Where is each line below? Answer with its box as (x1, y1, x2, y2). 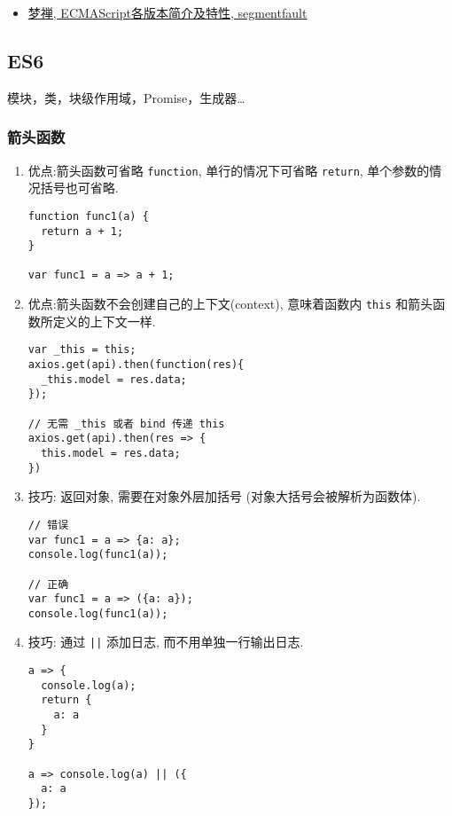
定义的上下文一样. (52, 311, 156, 330)
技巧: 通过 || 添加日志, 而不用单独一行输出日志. (27, 632, 304, 651)
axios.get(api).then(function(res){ (27, 358, 245, 372)
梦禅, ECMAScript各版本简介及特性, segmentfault (27, 4, 308, 21)
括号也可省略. (40, 178, 119, 197)
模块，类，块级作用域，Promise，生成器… (7, 88, 245, 106)
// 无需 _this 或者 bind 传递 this (27, 417, 225, 430)
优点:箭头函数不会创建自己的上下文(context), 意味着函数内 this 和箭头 (27, 294, 433, 313)
